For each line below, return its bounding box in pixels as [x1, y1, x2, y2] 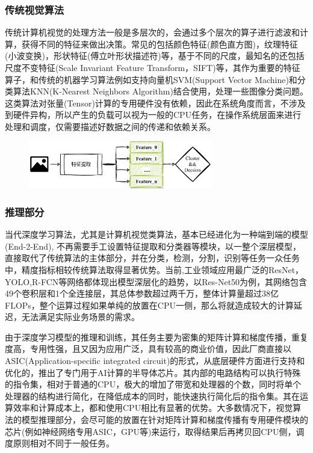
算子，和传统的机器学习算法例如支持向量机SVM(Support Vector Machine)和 [5, 73, 297, 85]
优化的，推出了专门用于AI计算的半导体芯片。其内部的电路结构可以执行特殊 [5, 366, 301, 378]
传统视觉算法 [5, 2, 64, 17]
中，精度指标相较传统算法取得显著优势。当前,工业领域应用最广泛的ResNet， [5, 263, 304, 276]
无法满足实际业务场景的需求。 [21, 310, 140, 323]
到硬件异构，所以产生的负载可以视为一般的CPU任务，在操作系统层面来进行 [5, 108, 302, 121]
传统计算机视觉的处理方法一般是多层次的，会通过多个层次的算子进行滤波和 [5, 26, 300, 39]
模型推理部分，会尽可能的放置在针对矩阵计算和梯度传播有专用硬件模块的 [21, 413, 308, 426]
